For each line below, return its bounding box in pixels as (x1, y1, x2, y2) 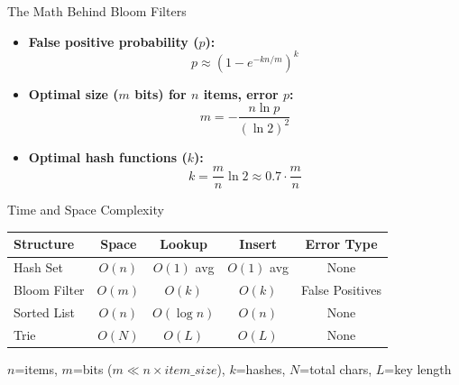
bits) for (134, 84, 187, 103)
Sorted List (14, 302, 75, 321)
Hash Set (14, 258, 63, 277)
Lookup (160, 234, 207, 253)
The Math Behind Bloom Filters (7, 2, 187, 20)
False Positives (301, 280, 381, 299)
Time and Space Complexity (7, 200, 164, 219)
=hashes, (235, 359, 286, 378)
